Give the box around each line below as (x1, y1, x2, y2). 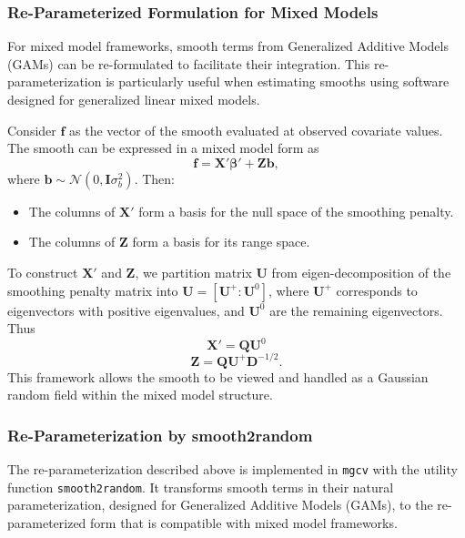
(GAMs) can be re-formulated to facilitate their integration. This (7, 54, 370, 73)
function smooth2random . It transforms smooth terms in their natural (7, 477, 394, 496)
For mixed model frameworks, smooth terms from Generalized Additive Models (7, 36, 449, 56)
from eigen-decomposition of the (271, 262, 451, 281)
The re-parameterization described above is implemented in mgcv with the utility (7, 460, 458, 479)
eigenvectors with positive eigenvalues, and (7, 300, 245, 320)
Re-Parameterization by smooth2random (7, 423, 313, 446)
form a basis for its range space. (132, 232, 310, 251)
